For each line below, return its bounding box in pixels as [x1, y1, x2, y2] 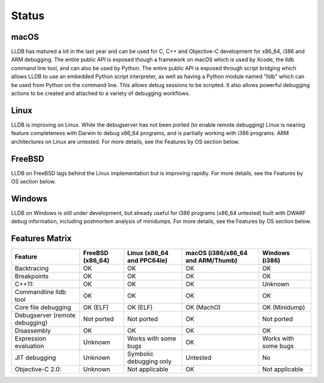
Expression [14, 334, 46, 343]
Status [11, 9, 45, 22]
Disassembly [14, 327, 51, 335]
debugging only [127, 357, 172, 366]
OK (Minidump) [262, 303, 305, 312]
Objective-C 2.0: [14, 365, 62, 373]
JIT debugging [14, 354, 56, 362]
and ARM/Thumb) [185, 256, 238, 265]
